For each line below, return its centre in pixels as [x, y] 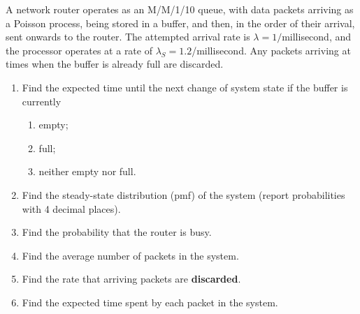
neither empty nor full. [87, 171]
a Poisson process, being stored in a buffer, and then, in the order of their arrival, [180, 23]
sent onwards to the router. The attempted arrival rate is [128, 37]
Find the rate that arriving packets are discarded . [131, 279]
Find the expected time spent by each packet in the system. [150, 302]
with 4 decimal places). [71, 208]
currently [42, 101]
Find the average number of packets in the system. [130, 255]
